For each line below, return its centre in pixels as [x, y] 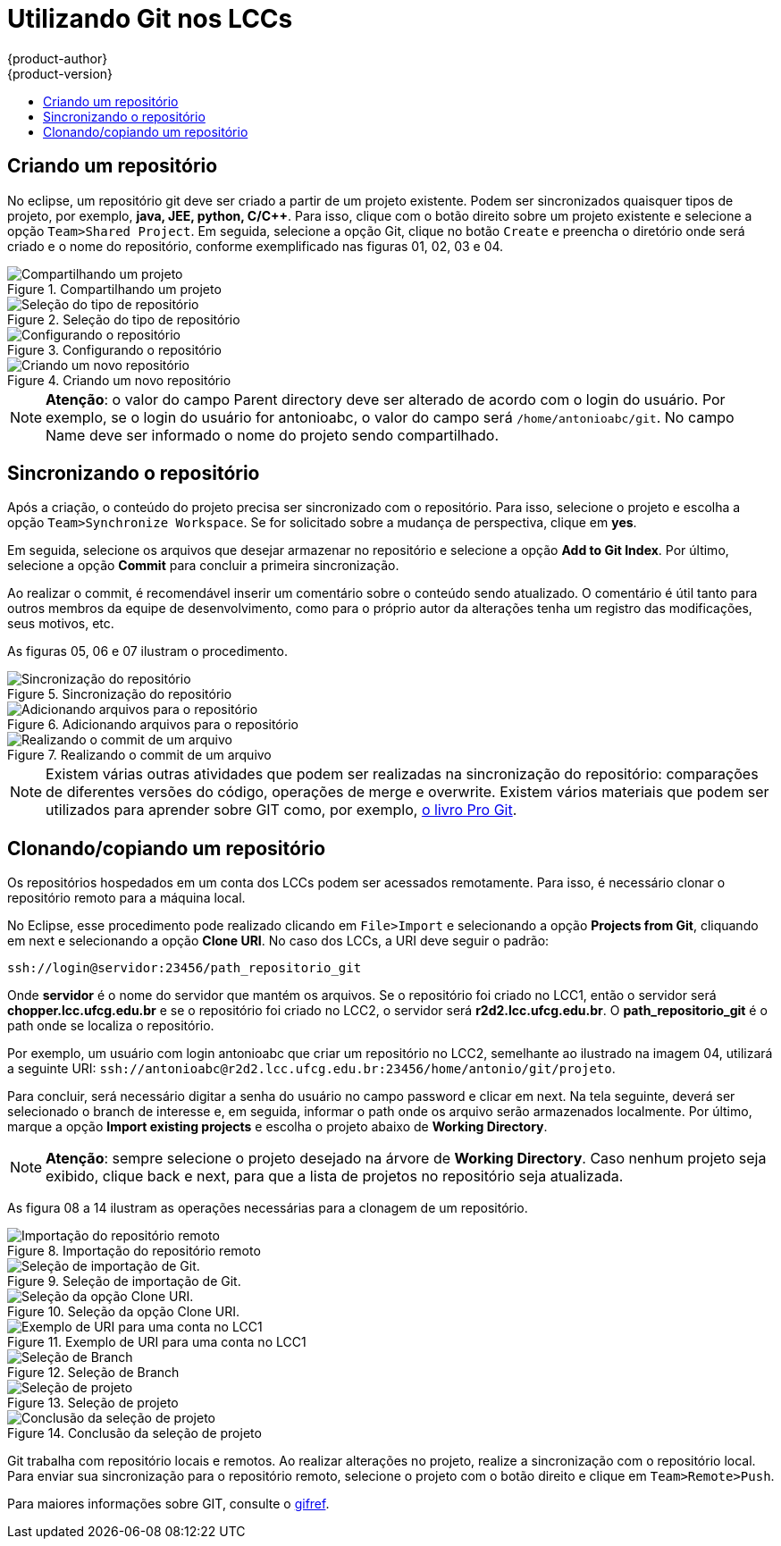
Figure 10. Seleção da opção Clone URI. [124, 1312]
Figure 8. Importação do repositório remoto [134, 1251]
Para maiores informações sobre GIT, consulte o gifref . [168, 1504]
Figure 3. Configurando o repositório [114, 349]
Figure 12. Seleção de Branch [93, 1373]
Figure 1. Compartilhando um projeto [114, 289]
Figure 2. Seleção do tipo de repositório [124, 319]
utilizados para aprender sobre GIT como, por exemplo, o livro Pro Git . [281, 810]
